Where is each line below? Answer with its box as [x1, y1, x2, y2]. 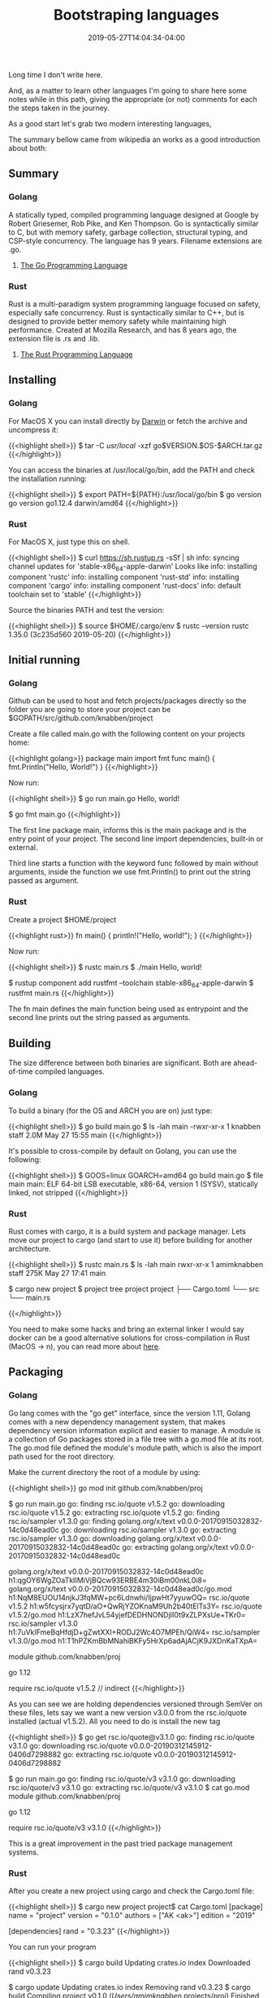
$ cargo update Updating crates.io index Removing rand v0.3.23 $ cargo [8, 1982, 252, 1991]
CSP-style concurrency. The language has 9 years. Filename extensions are [8, 235, 262, 245]
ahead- [233, 1058, 258, 1068]
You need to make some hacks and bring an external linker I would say [8, 1324, 245, 1334]
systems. [8, 1847, 39, 1857]
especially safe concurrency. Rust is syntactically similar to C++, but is [8, 307, 245, 317]
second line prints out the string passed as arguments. [8, 1013, 191, 1023]
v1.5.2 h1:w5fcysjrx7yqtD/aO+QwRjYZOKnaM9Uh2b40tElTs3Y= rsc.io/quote [8, 1601, 262, 1611]
